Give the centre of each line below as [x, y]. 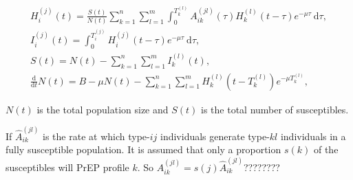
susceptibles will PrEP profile [67, 167]
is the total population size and [103, 109]
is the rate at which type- [96, 136]
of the [326, 149]
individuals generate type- [215, 136]
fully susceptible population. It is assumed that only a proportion [143, 149]
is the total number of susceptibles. [275, 109]
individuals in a [313, 136]
